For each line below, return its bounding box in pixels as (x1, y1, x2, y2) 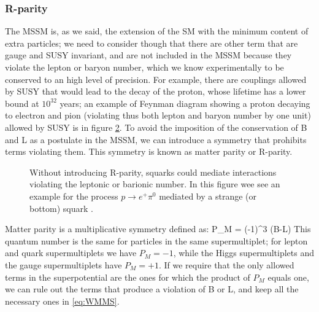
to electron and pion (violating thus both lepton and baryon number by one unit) (5, 109, 311, 122)
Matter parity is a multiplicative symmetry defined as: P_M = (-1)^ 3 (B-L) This (5, 222, 311, 235)
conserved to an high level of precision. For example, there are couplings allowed (5, 72, 307, 85)
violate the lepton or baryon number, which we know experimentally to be (5, 61, 284, 73)
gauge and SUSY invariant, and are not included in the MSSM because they (5, 49, 292, 61)
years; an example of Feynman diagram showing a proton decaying (60, 96, 310, 109)
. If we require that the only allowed (158, 258, 294, 271)
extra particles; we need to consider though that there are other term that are (5, 36, 298, 49)
